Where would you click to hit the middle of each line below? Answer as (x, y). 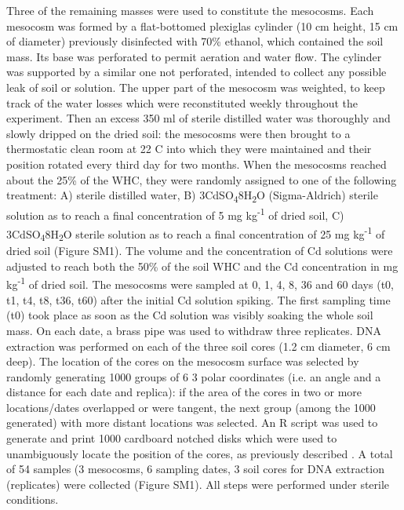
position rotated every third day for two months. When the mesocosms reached (197, 164)
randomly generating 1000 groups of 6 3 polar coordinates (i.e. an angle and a (194, 376)
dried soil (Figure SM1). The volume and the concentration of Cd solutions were (200, 251)
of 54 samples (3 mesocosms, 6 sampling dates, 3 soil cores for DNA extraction (195, 469)
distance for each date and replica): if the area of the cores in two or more (184, 392)
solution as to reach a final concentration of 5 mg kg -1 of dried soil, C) (175, 214)
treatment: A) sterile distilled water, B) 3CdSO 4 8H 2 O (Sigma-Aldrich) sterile (192, 196)
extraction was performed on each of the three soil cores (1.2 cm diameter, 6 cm (198, 346)
